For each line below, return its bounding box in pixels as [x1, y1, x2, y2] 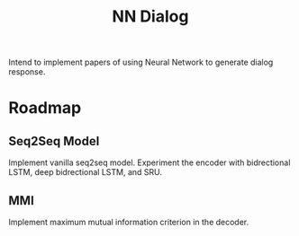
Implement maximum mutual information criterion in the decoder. [8, 217, 249, 227]
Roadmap [8, 98, 82, 118]
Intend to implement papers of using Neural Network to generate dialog [8, 57, 274, 68]
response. [8, 66, 46, 77]
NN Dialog [112, 6, 189, 27]
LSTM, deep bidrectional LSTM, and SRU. [8, 167, 163, 178]
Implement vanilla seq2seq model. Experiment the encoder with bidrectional [8, 157, 291, 168]
